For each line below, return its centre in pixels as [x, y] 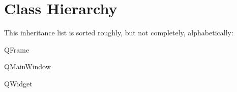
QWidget [18, 83]
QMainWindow [27, 66]
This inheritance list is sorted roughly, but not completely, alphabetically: [119, 33]
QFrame [17, 49]
